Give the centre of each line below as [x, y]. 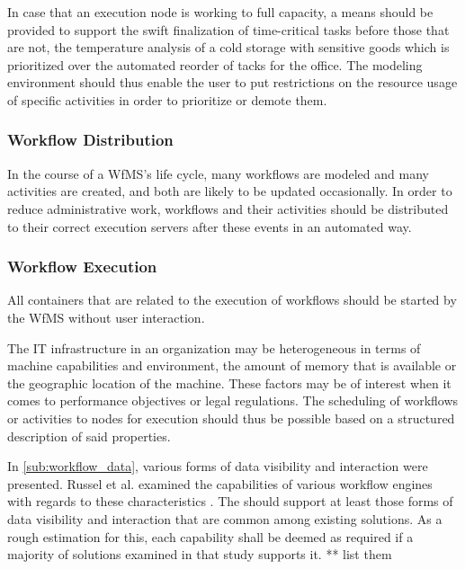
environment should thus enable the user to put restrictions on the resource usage [232, 82]
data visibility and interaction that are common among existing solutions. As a [225, 518]
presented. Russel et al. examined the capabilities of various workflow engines [220, 483]
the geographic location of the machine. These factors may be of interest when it [229, 382]
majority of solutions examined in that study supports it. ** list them [200, 554]
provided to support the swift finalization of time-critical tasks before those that [228, 29]
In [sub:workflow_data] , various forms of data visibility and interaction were [218, 466]
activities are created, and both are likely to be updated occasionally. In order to [230, 191]
